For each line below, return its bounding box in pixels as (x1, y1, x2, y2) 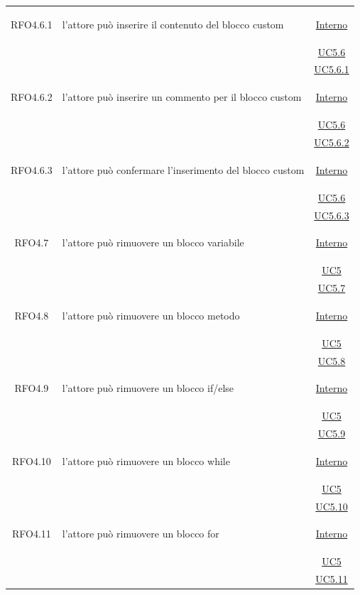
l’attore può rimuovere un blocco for (62, 526, 219, 541)
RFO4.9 (14, 381, 49, 395)
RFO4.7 (14, 235, 49, 250)
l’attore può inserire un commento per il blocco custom (62, 89, 302, 104)
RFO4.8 (14, 307, 49, 322)
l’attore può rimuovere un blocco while (62, 453, 230, 468)
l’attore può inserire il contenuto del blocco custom (62, 16, 284, 31)
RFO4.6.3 (11, 162, 53, 177)
